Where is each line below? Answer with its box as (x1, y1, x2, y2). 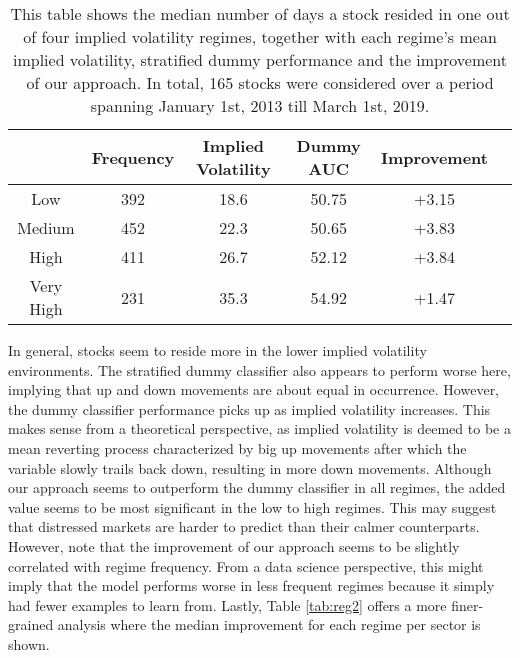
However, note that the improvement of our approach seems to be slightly (8, 535, 460, 556)
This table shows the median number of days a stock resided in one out (10, 2, 510, 25)
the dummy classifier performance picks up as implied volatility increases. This (8, 398, 491, 419)
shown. (8, 633, 50, 654)
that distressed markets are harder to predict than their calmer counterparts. (8, 516, 480, 537)
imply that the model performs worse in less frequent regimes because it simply (8, 575, 495, 596)
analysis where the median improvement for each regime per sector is (57, 614, 481, 635)
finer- (451, 594, 484, 615)
